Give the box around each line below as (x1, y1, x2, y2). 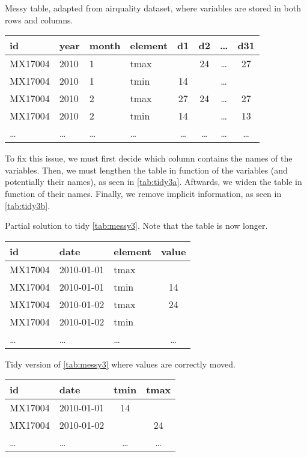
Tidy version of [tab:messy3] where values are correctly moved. (5, 357, 236, 370)
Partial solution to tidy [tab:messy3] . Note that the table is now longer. (5, 219, 268, 232)
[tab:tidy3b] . (5, 199, 50, 211)
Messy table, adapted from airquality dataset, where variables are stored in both (5, 2, 301, 14)
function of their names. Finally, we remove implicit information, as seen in (5, 187, 282, 199)
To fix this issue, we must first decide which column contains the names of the (5, 152, 293, 165)
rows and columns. (5, 13, 73, 26)
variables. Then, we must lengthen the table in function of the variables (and (5, 163, 288, 176)
